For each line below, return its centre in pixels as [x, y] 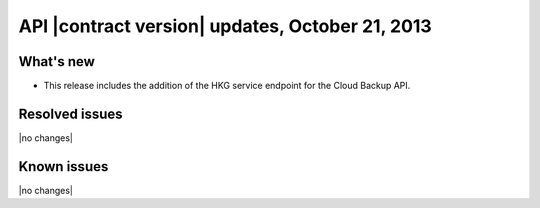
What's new [56, 61]
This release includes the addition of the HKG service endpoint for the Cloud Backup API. [227, 86]
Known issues [63, 166]
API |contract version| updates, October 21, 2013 [225, 26]
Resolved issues [71, 113]
